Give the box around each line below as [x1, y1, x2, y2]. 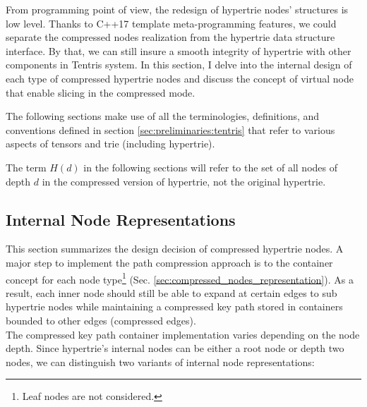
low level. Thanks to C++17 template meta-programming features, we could [6, 16, 337, 30]
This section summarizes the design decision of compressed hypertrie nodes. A [6, 241, 344, 256]
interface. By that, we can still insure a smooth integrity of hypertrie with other [6, 43, 351, 58]
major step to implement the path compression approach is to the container [6, 255, 333, 269]
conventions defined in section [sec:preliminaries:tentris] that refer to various [6, 122, 335, 137]
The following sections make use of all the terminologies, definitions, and [6, 109, 320, 123]
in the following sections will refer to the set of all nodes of [83, 159, 338, 174]
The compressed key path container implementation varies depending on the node [6, 327, 360, 341]
